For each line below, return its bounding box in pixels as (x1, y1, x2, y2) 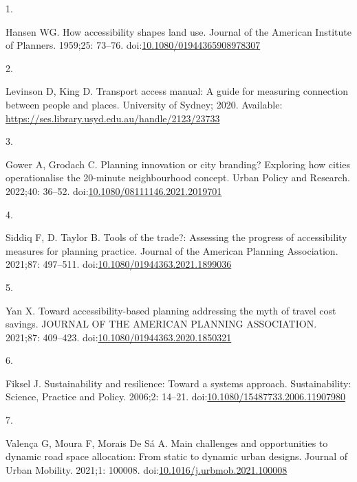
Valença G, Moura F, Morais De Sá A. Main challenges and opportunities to (6, 435, 328, 450)
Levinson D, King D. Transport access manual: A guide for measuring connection (6, 84, 349, 98)
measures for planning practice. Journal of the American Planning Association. (6, 243, 338, 257)
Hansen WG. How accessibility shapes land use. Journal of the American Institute (6, 24, 351, 38)
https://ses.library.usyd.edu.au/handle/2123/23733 (6, 111, 220, 125)
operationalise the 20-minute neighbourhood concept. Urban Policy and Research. (6, 170, 350, 185)
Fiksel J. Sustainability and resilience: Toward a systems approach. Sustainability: (6, 376, 351, 390)
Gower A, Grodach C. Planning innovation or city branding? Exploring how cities (6, 157, 351, 171)
